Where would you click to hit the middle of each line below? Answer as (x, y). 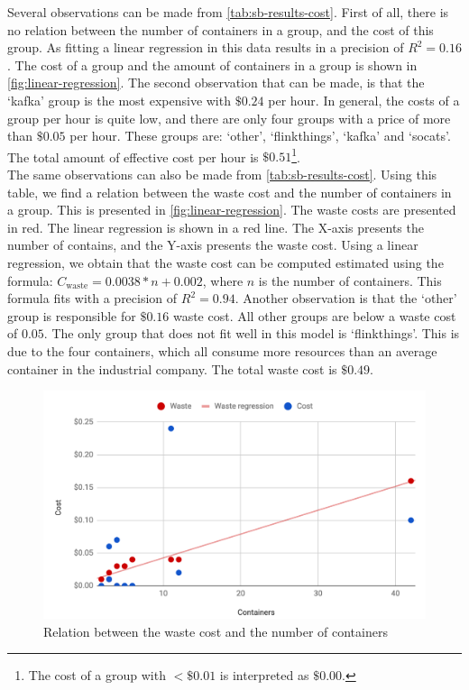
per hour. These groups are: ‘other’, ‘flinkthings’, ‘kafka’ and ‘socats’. (260, 136)
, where (223, 280)
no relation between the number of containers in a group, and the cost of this (221, 29)
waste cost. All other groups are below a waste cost (314, 315)
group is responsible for (72, 315)
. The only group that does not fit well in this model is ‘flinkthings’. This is (252, 333)
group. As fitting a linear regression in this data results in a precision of (206, 47)
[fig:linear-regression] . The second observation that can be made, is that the (216, 83)
